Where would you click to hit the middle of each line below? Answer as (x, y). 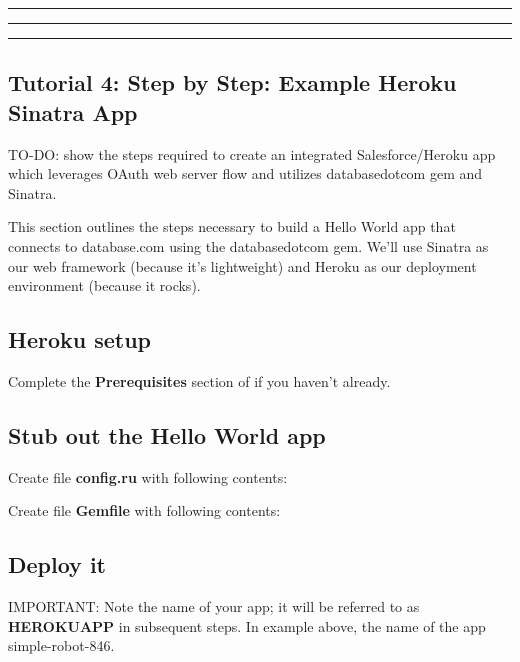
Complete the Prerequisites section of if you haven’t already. (199, 380)
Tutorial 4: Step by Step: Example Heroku (232, 82)
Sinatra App (73, 111)
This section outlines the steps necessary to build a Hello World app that (232, 226)
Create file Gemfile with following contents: (144, 510)
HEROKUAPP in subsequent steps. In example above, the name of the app (247, 625)
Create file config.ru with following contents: (148, 476)
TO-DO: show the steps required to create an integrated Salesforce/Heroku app (252, 153)
